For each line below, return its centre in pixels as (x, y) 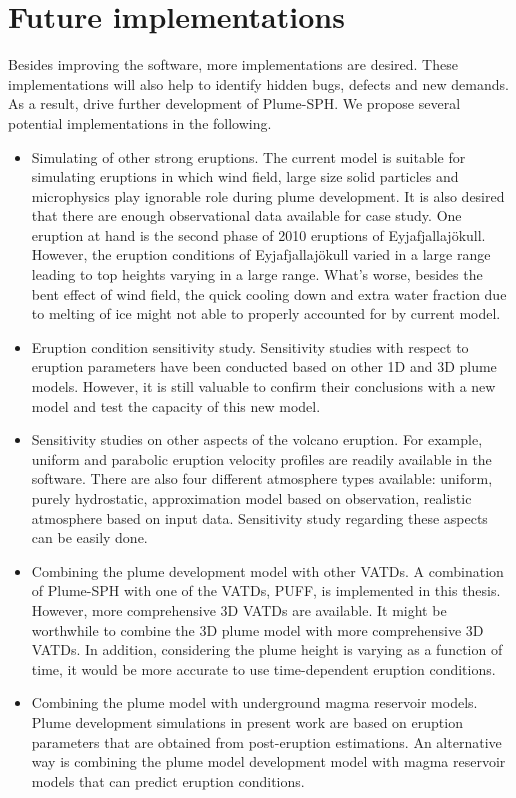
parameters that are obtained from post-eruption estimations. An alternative (266, 741)
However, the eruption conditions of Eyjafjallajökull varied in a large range (261, 254)
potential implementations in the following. (140, 122)
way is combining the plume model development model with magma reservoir (268, 761)
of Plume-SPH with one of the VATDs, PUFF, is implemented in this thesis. (266, 590)
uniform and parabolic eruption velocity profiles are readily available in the (261, 458)
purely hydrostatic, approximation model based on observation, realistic (251, 498)
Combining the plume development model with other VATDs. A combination (267, 570)
